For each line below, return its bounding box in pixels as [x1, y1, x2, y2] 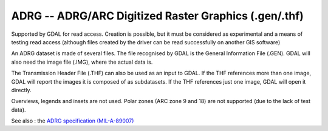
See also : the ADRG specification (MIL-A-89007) [11, 117, 134, 124]
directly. [11, 86, 32, 93]
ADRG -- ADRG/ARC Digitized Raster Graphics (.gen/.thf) [11, 9, 304, 22]
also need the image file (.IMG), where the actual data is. [11, 58, 153, 65]
